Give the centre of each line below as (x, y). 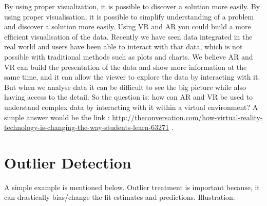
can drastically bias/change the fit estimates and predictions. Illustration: (120, 197)
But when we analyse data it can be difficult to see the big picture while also (125, 87)
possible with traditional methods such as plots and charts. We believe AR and (129, 56)
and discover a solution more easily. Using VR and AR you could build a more (128, 26)
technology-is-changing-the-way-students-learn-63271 (87, 127)
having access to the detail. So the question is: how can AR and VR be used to (129, 97)
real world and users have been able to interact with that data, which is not (123, 46)
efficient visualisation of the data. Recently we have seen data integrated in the (128, 36)
